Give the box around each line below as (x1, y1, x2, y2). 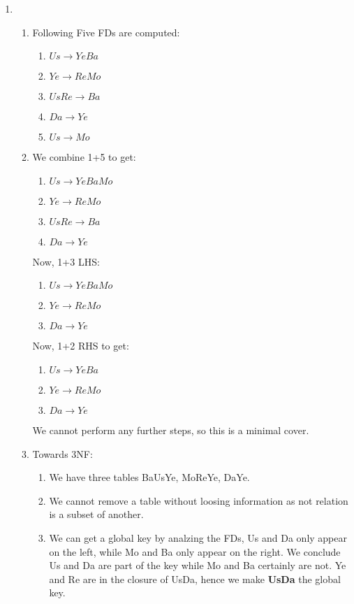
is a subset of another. (49, 507, 144, 522)
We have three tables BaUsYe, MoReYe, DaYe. (49, 470, 250, 484)
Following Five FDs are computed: (32, 24, 180, 39)
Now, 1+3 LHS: (32, 254, 100, 268)
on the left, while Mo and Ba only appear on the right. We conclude (49, 544, 341, 559)
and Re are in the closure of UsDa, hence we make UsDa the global (49, 571, 341, 586)
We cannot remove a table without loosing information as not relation (49, 493, 348, 508)
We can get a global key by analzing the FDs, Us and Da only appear (49, 530, 347, 545)
